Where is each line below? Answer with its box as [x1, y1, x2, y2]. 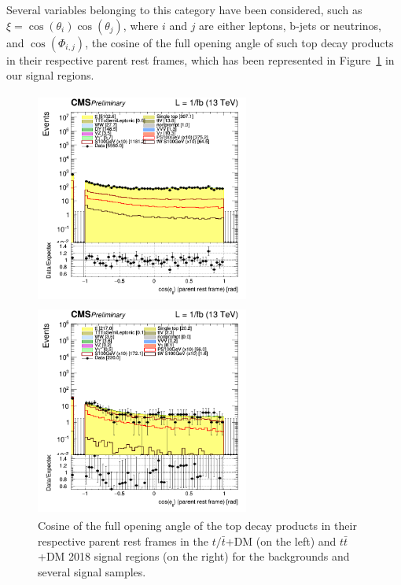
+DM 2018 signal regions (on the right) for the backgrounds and [38, 548, 350, 565]
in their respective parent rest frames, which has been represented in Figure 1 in [6, 51, 395, 68]
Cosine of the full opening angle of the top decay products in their [38, 517, 357, 534]
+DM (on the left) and [225, 532, 337, 549]
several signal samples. [38, 563, 146, 579]
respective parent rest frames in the [38, 532, 208, 549]
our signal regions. [6, 67, 94, 83]
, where [123, 17, 159, 33]
